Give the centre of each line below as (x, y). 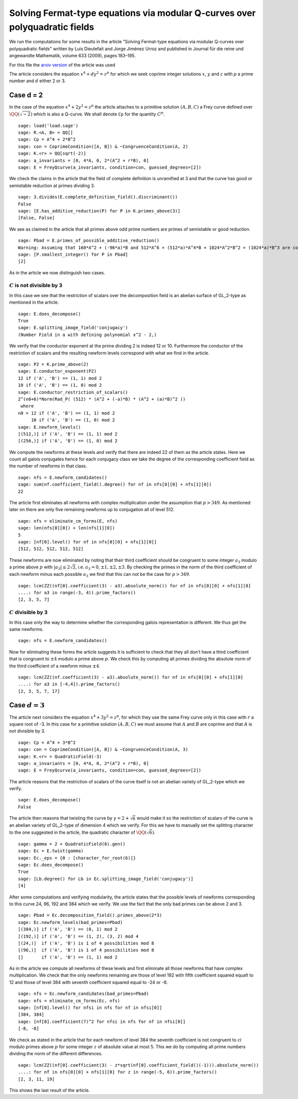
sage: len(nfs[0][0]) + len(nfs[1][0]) (67, 528)
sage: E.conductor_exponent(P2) (57, 371)
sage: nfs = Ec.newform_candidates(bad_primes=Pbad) (83, 994)
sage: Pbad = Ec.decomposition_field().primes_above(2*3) (90, 915)
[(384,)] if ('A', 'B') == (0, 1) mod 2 (68, 929)
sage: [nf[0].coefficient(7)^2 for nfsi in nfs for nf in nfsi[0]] (102, 1021)
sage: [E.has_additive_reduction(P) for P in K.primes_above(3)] (99, 211)
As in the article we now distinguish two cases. (57, 273)
